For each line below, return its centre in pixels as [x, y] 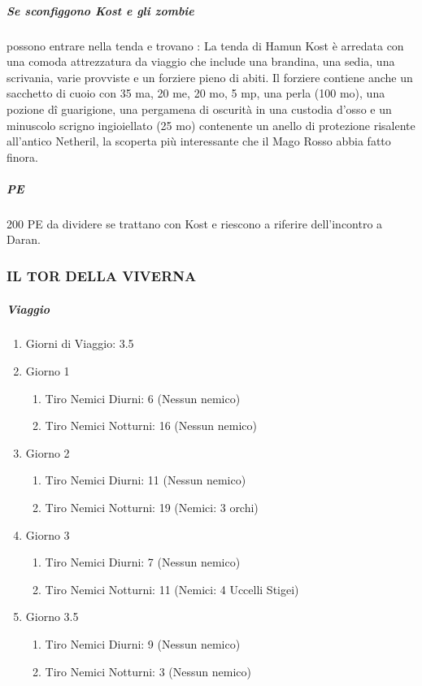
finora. [22, 156]
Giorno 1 [48, 371]
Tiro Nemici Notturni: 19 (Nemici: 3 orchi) [152, 508]
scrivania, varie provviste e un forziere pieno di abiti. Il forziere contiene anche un [210, 77]
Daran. [24, 239]
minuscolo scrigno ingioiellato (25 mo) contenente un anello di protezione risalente [211, 125]
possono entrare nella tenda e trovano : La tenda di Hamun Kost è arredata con [205, 45]
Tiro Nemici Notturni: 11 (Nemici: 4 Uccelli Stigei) [172, 589]
